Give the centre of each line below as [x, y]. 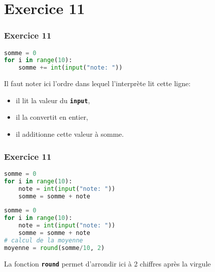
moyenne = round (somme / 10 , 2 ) [54, 248]
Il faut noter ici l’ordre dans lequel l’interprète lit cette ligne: [97, 83]
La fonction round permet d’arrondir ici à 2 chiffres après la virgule [107, 263]
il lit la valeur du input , [53, 100]
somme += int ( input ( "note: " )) [70, 68]
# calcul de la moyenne [44, 240]
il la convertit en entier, [52, 117]
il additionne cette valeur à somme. [70, 134]
